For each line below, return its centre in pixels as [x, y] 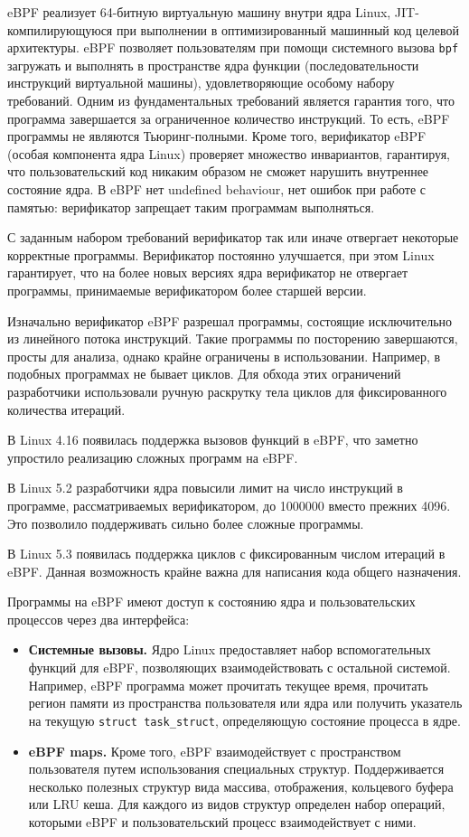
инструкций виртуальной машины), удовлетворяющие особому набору [201, 83]
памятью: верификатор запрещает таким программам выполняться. [191, 207]
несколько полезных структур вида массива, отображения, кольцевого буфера [241, 786]
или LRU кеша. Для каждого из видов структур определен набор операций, [237, 804]
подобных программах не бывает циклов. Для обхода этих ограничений [204, 374]
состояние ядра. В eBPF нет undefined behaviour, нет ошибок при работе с [217, 189]
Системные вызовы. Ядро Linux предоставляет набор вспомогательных [230, 649]
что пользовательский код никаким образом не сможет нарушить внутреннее [218, 171]
